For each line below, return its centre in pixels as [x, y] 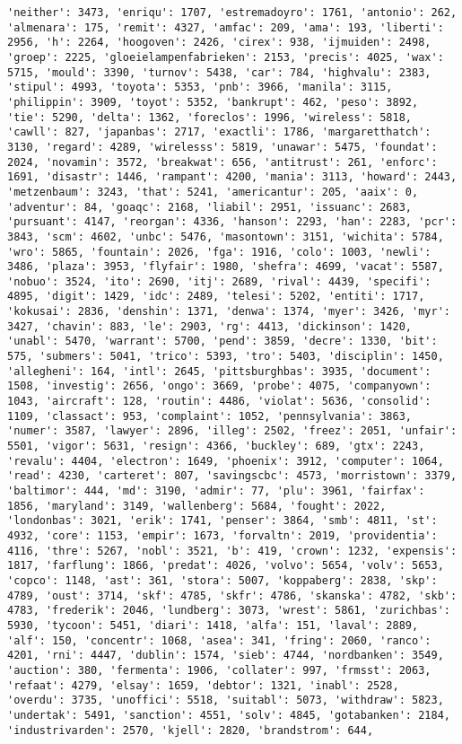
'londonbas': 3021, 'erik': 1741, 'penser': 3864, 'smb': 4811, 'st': [222, 521]
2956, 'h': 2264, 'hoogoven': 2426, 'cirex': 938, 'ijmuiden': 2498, [219, 43]
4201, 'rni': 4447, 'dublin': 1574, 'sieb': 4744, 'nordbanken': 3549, [226, 656]
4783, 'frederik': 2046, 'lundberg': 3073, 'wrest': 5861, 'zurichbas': [229, 611]
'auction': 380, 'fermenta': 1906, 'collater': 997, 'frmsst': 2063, [219, 670]
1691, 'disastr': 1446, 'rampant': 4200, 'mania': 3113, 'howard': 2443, [232, 177]
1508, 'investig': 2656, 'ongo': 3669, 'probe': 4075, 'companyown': [219, 386]
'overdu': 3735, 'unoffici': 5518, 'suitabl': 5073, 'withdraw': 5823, [226, 700]
